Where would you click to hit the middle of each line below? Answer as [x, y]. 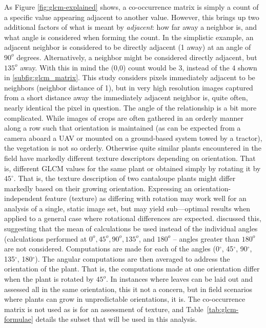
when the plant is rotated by [49, 279]
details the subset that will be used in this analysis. [116, 319]
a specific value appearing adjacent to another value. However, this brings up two [132, 17]
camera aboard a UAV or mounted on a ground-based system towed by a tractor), [133, 138]
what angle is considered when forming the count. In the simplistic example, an [129, 37]
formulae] [19, 319]
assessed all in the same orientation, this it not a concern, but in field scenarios [128, 289]
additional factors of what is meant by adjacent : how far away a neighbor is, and [130, 27]
